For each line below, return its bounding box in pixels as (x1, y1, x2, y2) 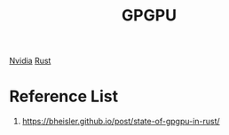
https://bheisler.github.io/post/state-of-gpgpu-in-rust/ (21, 116, 220, 127)
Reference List (9, 86, 118, 107)
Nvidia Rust (9, 55, 51, 67)
